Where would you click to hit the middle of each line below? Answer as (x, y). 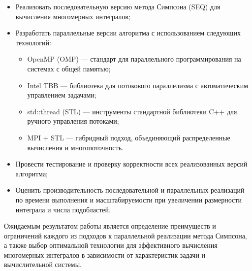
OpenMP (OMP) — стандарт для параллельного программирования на (134, 59)
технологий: (33, 42)
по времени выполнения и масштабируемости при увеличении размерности (128, 199)
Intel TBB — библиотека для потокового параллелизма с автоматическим (138, 85)
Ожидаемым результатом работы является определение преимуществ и (110, 226)
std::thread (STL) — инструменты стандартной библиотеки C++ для (132, 111)
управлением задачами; (62, 95)
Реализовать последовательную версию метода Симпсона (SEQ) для (118, 6)
